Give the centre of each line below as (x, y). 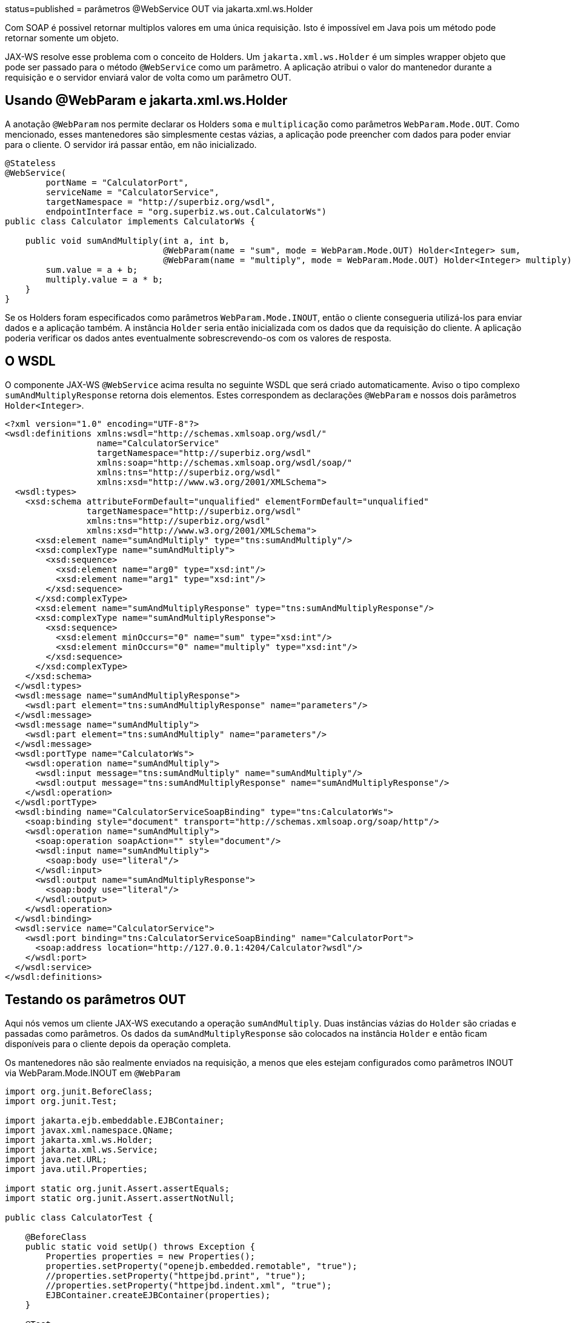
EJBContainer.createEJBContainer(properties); (158, 1295)
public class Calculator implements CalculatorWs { (130, 221)
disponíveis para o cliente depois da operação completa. (118, 1043)
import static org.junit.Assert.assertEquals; (117, 1188)
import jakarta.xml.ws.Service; (81, 1149)
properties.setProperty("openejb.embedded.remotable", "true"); (201, 1266)
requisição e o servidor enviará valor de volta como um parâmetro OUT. (148, 77)
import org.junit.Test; (61, 1101)
